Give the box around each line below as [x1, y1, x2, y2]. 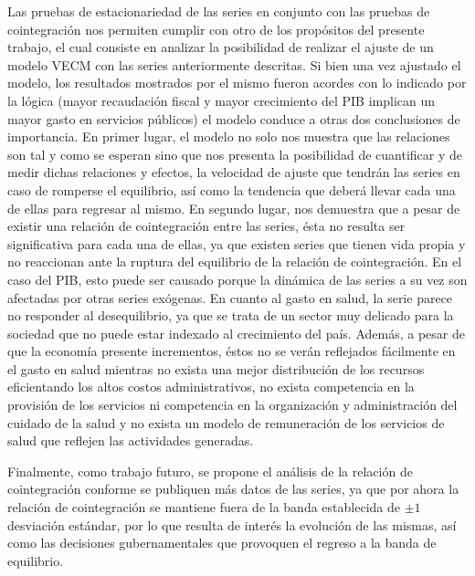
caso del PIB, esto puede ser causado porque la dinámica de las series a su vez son [7, 269, 468, 288]
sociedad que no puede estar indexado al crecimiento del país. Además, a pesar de [7, 323, 465, 342]
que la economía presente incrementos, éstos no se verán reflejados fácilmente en [7, 341, 456, 361]
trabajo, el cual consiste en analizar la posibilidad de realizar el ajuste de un [7, 37, 434, 57]
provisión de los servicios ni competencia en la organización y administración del [7, 395, 458, 414]
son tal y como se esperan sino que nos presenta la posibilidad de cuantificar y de [7, 144, 463, 163]
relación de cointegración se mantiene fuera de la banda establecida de [7, 497, 400, 517]
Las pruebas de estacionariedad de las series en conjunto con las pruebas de [7, 2, 430, 20]
